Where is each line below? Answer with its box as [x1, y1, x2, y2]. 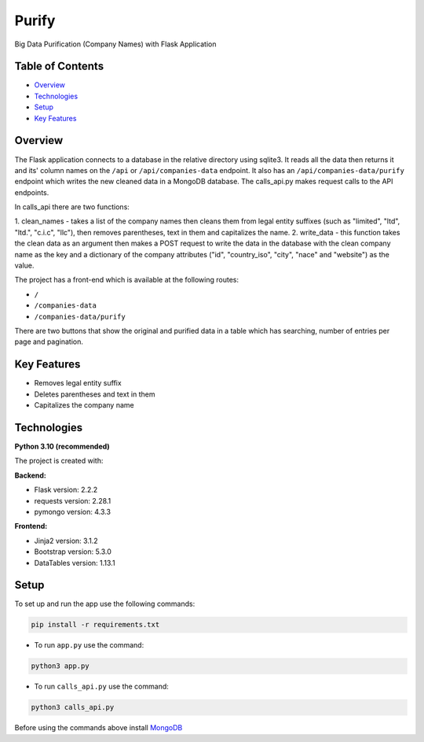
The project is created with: [14, 456, 104, 466]
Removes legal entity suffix [34, 378, 122, 388]
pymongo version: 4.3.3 [34, 507, 111, 516]
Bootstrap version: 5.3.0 [34, 547, 111, 556]
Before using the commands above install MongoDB [14, 723, 183, 733]
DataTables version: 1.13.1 [34, 558, 115, 567]
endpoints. [14, 187, 49, 197]
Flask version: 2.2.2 [34, 485, 98, 495]
